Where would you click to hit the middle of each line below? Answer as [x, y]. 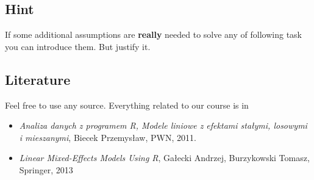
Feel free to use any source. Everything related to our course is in [127, 105]
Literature [38, 79]
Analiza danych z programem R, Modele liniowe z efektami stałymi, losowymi [163, 125]
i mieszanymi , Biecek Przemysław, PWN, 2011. [108, 137]
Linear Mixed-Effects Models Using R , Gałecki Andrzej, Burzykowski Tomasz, [164, 158]
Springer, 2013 [46, 169]
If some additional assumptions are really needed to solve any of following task [153, 34]
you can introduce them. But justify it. [78, 46]
